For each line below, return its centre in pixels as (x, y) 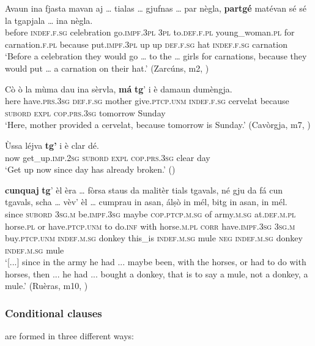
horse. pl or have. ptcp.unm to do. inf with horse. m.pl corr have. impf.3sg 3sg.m (150, 226)
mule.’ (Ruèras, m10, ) (46, 286)
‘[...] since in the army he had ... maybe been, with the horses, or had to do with (156, 262)
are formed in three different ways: (69, 336)
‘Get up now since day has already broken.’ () (90, 169)
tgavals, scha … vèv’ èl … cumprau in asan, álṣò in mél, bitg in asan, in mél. (146, 202)
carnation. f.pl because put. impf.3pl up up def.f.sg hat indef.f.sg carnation (146, 44)
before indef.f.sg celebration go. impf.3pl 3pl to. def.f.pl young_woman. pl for (150, 32)
